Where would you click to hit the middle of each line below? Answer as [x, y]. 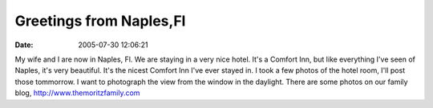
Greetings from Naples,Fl [100, 21]
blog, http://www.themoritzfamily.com [77, 93]
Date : [24, 45]
